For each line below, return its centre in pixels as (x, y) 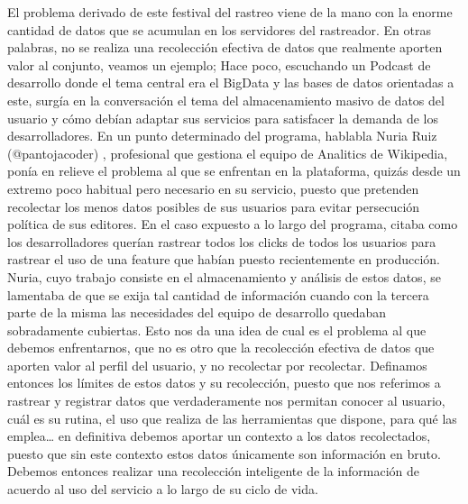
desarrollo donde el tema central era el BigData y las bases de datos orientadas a (231, 82)
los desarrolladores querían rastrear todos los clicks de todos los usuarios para (222, 241)
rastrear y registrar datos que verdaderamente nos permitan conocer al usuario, (226, 401)
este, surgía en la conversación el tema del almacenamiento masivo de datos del (226, 100)
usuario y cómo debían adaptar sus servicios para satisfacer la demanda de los (223, 118)
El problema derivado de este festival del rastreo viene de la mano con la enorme (230, 12)
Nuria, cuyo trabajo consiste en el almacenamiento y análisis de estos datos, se (224, 276)
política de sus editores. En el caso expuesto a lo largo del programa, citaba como (233, 224)
